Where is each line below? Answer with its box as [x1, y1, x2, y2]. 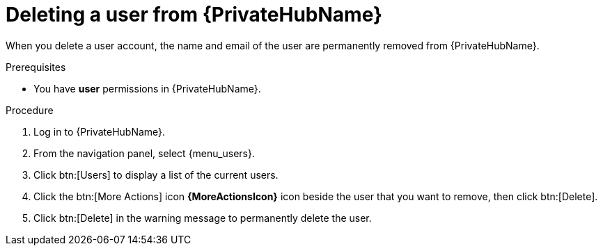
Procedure [6, 104, 54, 116]
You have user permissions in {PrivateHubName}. [33, 82, 261, 95]
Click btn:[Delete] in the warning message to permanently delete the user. [33, 211, 372, 224]
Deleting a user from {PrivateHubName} [6, 3, 383, 26]
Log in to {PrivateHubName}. [33, 125, 166, 138]
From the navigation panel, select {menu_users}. [33, 147, 255, 159]
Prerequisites [6, 60, 66, 73]
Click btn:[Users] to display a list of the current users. [33, 168, 279, 181]
